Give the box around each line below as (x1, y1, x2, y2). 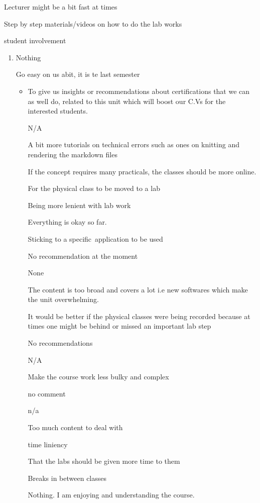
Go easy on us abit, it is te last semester (16, 69, 140, 79)
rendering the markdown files (28, 149, 117, 159)
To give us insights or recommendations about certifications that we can (28, 85, 250, 96)
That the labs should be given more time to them (28, 456, 180, 466)
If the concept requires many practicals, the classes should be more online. (28, 166, 256, 176)
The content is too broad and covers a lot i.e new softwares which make (28, 284, 248, 294)
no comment (28, 388, 66, 398)
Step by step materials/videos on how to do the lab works (4, 18, 182, 29)
